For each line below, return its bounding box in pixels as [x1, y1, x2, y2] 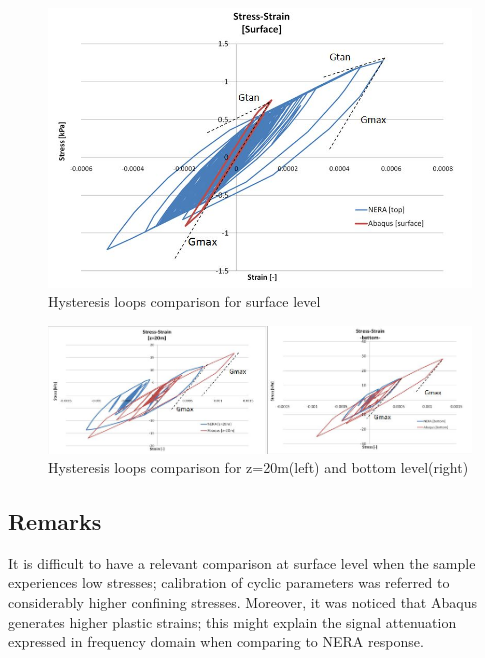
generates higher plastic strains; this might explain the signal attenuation [8, 611, 457, 632]
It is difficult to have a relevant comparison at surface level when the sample [8, 552, 476, 573]
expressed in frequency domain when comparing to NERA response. [8, 631, 424, 652]
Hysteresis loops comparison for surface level [48, 291, 321, 312]
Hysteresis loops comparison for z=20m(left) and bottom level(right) [48, 457, 469, 478]
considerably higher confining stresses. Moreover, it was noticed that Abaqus [8, 592, 477, 613]
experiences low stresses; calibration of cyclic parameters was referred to [8, 572, 450, 593]
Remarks [8, 506, 102, 537]
